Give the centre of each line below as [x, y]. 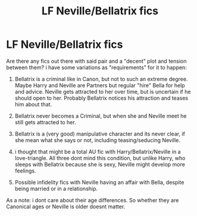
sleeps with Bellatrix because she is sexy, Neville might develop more [100, 164]
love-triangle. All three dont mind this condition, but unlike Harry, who [100, 158]
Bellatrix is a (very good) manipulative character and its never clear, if [100, 134]
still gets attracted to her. [45, 122]
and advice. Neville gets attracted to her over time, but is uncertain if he [103, 91]
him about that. [33, 104]
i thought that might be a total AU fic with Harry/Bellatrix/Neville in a [98, 152]
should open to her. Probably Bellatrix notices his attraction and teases [101, 98]
